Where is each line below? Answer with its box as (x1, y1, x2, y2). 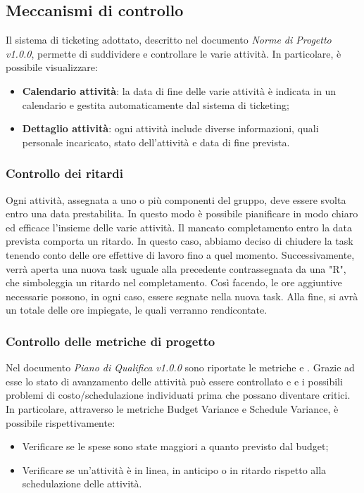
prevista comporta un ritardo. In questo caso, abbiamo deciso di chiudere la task (6, 233, 353, 248)
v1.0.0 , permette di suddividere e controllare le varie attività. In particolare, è (6, 46, 341, 60)
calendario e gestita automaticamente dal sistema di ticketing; (22, 97, 289, 112)
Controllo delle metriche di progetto (6, 332, 215, 350)
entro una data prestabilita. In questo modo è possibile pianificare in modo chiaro (6, 206, 358, 221)
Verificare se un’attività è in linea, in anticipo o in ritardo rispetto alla (22, 462, 327, 477)
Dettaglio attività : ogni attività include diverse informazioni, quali (22, 121, 319, 136)
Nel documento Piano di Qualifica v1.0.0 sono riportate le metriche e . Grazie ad (6, 360, 355, 375)
